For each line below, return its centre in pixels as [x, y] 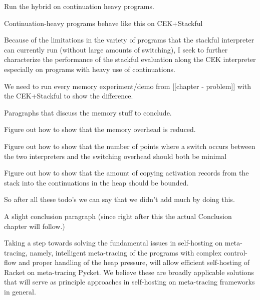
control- [235, 252]
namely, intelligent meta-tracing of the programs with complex [126, 252]
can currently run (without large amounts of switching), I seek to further [116, 49]
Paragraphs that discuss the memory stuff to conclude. [88, 112]
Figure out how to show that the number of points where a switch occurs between [130, 146]
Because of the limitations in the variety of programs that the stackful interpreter [129, 40]
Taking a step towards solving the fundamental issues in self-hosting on [113, 243]
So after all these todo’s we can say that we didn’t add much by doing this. [119, 199]
